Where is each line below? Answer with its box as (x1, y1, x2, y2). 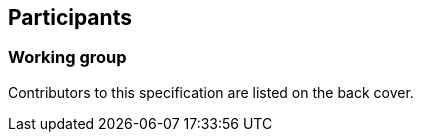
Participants (8, 5, 132, 30)
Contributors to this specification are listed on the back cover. (8, 83, 414, 101)
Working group (8, 47, 127, 68)
